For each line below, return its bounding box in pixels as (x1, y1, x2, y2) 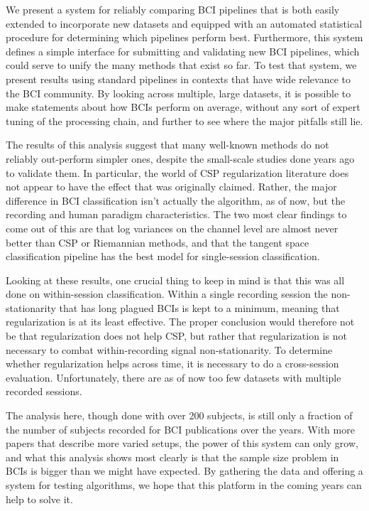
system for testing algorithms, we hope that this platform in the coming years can (6, 478, 362, 492)
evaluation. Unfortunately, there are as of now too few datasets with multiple (6, 370, 341, 384)
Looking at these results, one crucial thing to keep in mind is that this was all (6, 272, 345, 287)
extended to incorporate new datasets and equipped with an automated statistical (6, 16, 363, 31)
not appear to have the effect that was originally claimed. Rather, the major (6, 179, 337, 194)
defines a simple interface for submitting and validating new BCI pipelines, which (6, 43, 360, 58)
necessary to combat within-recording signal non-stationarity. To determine (6, 342, 333, 357)
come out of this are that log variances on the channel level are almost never (6, 220, 338, 235)
